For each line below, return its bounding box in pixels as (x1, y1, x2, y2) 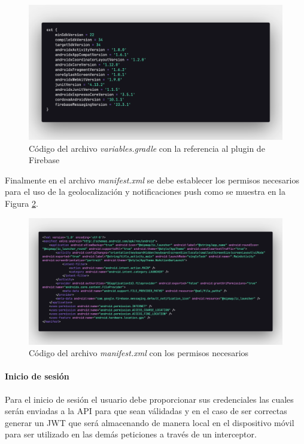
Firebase (29, 154, 60, 166)
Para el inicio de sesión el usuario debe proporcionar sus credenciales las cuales (5, 393, 294, 405)
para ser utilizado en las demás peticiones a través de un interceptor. (5, 428, 257, 440)
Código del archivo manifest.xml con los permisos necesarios (29, 347, 249, 359)
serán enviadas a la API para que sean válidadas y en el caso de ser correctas (5, 405, 287, 417)
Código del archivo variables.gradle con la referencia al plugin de (29, 142, 265, 154)
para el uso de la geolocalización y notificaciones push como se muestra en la (5, 185, 286, 198)
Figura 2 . (5, 197, 38, 210)
